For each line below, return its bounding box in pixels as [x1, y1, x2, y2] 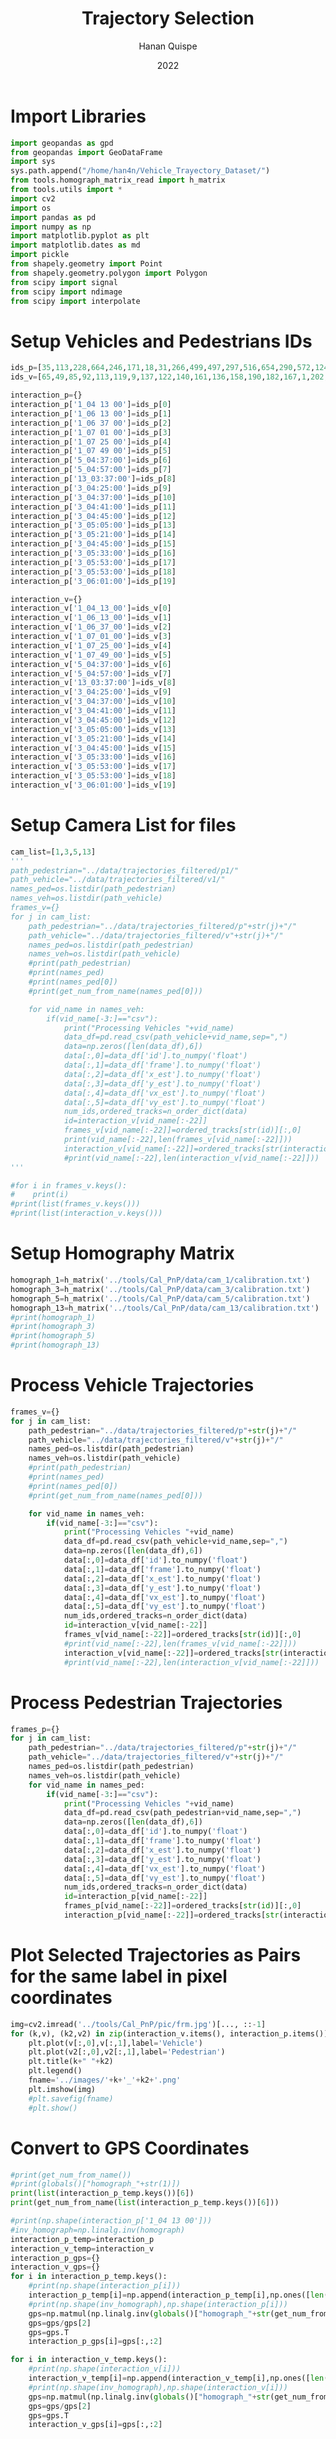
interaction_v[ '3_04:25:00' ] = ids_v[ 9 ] [10, 687, 172, 697]
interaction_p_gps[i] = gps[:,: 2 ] [28, 2337, 163, 2347]
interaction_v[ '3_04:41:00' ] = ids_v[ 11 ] [10, 706, 177, 716]
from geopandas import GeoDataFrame [10, 147, 163, 157]
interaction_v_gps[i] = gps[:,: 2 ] [28, 2420, 163, 2430]
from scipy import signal [10, 277, 118, 287]
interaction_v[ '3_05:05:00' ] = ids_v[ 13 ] [10, 724, 177, 734]
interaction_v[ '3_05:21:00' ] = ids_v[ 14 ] [10, 733, 177, 744]
